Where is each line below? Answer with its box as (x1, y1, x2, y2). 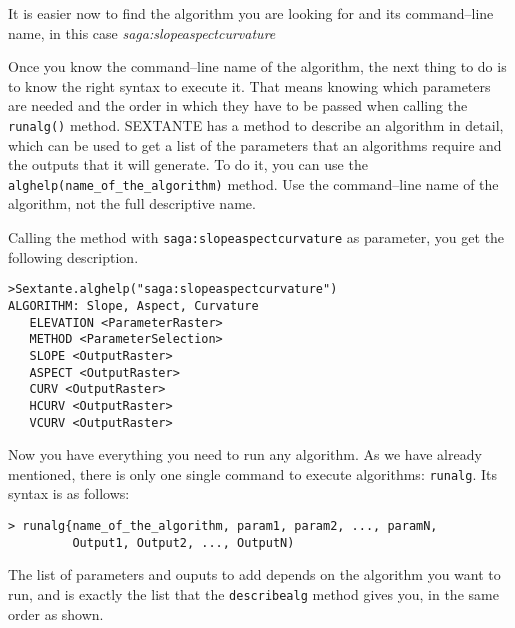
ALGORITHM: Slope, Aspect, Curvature (8, 298, 259, 313)
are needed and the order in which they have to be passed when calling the (8, 95, 468, 116)
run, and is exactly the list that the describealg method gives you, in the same (8, 583, 499, 604)
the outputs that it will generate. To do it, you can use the (8, 154, 368, 175)
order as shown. (8, 603, 104, 624)
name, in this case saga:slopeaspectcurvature (8, 22, 276, 43)
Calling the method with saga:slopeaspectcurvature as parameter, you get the (8, 227, 505, 248)
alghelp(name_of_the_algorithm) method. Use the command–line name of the (8, 173, 499, 194)
